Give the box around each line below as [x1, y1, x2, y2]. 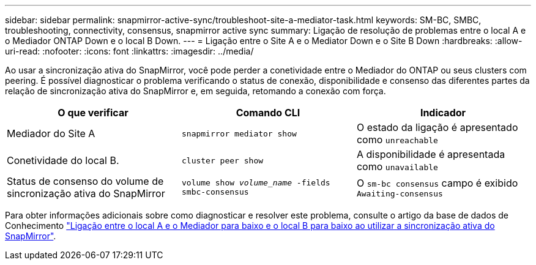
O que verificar [58, 106, 128, 119]
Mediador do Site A [7, 127, 95, 140]
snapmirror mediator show [181, 129, 297, 138]
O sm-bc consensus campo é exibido [356, 176, 518, 189]
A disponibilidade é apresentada [356, 148, 505, 160]
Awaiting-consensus [356, 188, 443, 198]
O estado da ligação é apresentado [356, 121, 518, 133]
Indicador [420, 106, 466, 119]
